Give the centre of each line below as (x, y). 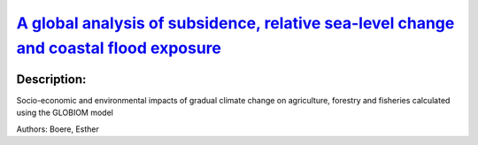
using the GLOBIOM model (65, 113)
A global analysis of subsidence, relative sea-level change (235, 23)
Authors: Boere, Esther (58, 129)
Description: (51, 79)
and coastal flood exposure (119, 48)
